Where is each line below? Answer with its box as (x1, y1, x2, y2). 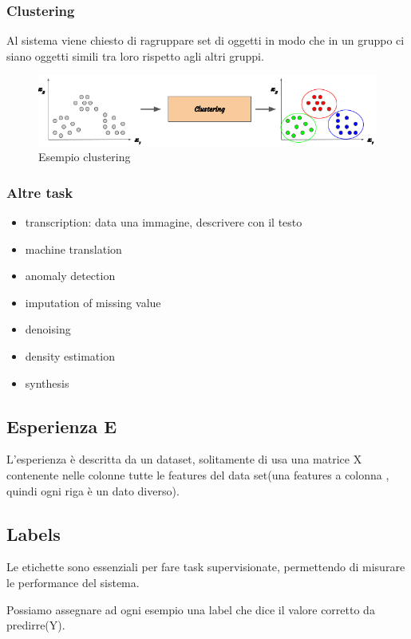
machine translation (25, 240, 122, 257)
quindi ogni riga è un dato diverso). (6, 482, 180, 499)
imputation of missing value (25, 294, 161, 310)
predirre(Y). (6, 617, 65, 633)
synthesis (25, 374, 69, 391)
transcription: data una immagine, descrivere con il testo (25, 213, 302, 230)
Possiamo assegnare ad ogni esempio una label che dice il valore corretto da (6, 601, 375, 617)
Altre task (6, 182, 73, 202)
